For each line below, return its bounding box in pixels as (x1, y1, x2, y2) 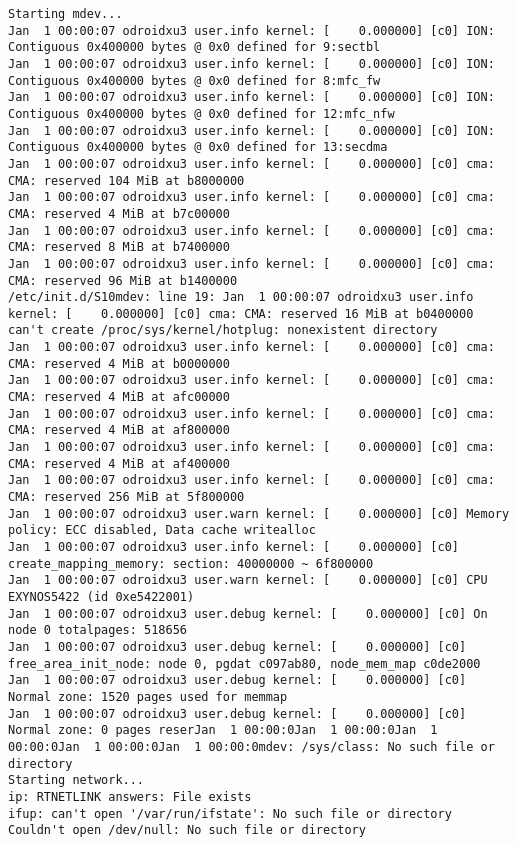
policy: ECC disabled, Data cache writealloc (8, 523, 316, 538)
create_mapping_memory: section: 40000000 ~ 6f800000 (8, 556, 374, 571)
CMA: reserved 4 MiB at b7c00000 (8, 206, 230, 221)
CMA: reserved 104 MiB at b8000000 (8, 173, 245, 188)
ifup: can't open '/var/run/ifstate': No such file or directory (8, 806, 452, 821)
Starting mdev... (8, 7, 123, 21)
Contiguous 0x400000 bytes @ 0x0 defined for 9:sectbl (8, 40, 381, 55)
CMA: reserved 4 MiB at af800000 (8, 423, 230, 438)
